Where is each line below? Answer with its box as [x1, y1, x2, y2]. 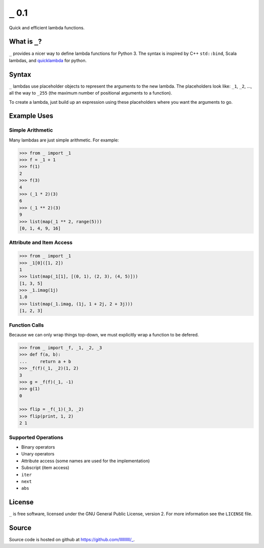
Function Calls [9, 321, 44, 328]
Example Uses [9, 112, 54, 120]
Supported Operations [9, 434, 64, 441]
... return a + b [19, 358, 71, 364]
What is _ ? [9, 37, 42, 46]
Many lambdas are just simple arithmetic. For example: [9, 137, 119, 143]
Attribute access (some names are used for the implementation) [21, 458, 150, 464]
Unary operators [21, 451, 55, 457]
